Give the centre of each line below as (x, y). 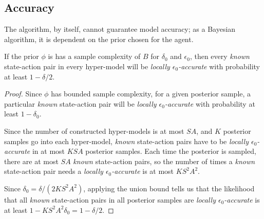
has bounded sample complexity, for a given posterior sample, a (151, 94)
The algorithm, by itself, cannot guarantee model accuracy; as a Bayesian (120, 29)
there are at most (31, 161)
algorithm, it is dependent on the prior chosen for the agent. (99, 39)
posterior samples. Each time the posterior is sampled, (171, 151)
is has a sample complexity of (94, 56)
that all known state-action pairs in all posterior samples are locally (110, 199)
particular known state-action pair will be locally (80, 103)
